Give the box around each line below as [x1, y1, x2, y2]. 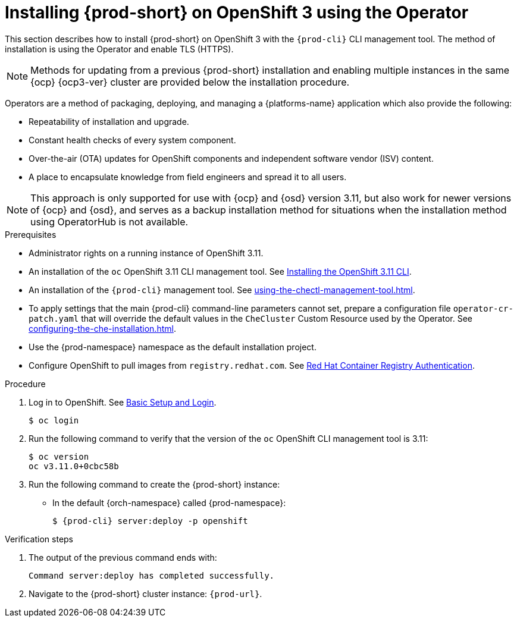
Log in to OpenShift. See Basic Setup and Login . [29, 397, 217, 407]
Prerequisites [5, 229, 57, 240]
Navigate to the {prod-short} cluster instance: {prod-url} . [29, 588, 262, 599]
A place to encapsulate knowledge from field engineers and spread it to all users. [29, 171, 347, 182]
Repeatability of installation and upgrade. [29, 116, 189, 127]
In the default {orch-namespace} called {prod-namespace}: [52, 497, 286, 508]
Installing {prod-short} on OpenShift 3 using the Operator [5, 2, 469, 23]
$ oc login [29, 415, 79, 425]
